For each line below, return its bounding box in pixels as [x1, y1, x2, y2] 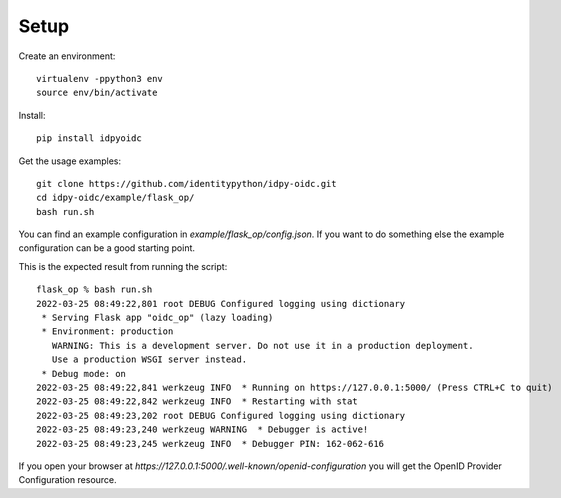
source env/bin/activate [36, 87, 158, 99]
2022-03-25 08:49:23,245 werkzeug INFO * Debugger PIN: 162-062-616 [36, 438, 385, 449]
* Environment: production [41, 326, 174, 337]
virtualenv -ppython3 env [36, 73, 164, 84]
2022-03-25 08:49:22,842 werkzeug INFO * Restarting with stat [36, 396, 359, 407]
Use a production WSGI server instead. [51, 354, 248, 365]
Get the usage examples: [18, 155, 122, 167]
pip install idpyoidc [36, 133, 142, 144]
